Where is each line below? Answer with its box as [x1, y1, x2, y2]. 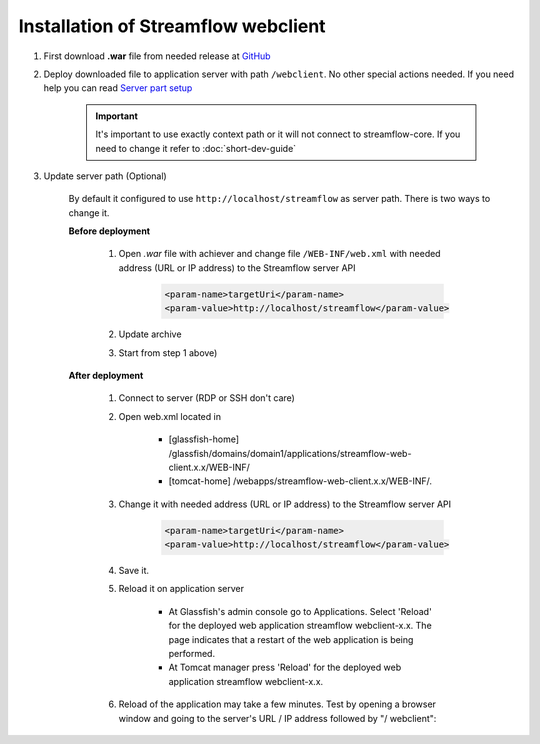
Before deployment [68, 225, 150, 237]
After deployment [68, 369, 144, 381]
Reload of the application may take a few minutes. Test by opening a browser [118, 698, 437, 710]
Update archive [118, 328, 182, 340]
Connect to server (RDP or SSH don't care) [118, 392, 295, 404]
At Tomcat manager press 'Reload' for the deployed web [168, 661, 402, 674]
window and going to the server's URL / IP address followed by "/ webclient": [118, 712, 437, 724]
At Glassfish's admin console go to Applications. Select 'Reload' [168, 605, 432, 617]
